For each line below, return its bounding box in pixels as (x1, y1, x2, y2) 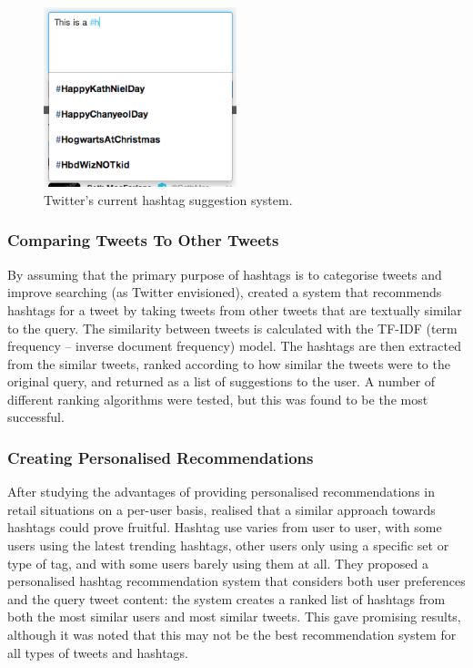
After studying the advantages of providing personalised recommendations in (7, 482, 435, 501)
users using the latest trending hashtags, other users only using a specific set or (7, 536, 449, 555)
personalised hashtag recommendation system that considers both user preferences (7, 571, 466, 591)
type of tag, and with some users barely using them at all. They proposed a (7, 553, 428, 572)
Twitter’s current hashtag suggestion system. (44, 190, 293, 209)
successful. (7, 407, 65, 426)
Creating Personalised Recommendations (7, 447, 314, 468)
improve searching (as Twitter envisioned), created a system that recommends (7, 283, 442, 302)
